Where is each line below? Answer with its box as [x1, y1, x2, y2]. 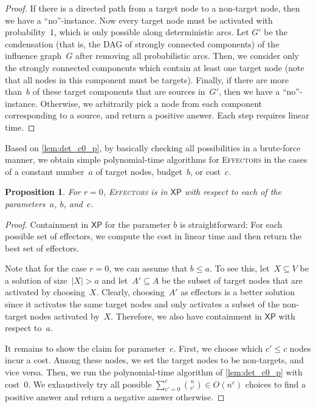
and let [101, 273, 128, 286]
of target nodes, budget [95, 165, 182, 177]
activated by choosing [5, 286, 85, 298]
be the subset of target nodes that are [162, 273, 303, 286]
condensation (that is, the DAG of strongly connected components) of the [5, 37, 280, 50]
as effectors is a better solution [180, 286, 295, 298]
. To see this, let [209, 262, 270, 275]
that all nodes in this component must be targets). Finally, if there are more [5, 73, 289, 86]
